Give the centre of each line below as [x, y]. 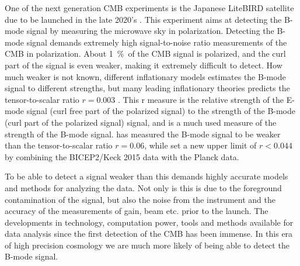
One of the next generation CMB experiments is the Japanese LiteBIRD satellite [149, 8]
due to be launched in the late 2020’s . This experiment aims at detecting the [143, 19]
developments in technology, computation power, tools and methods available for [149, 222]
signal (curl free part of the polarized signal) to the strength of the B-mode [161, 111]
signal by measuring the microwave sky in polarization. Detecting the [150, 31]
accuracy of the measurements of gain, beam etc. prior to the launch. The [137, 211]
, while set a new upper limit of [200, 145]
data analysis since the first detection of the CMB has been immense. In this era [149, 234]
